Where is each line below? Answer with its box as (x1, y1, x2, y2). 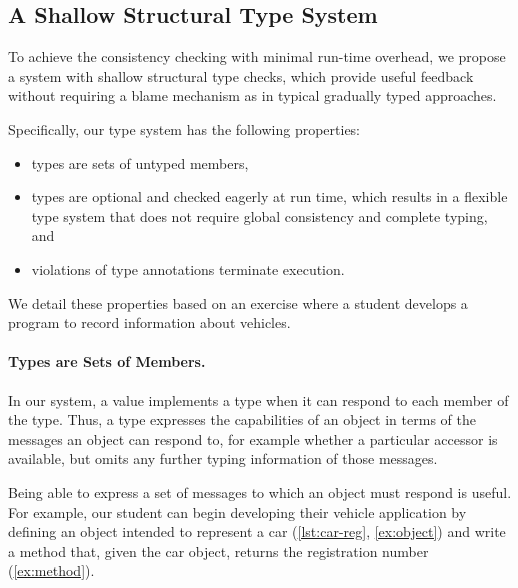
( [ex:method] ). (8, 560, 95, 581)
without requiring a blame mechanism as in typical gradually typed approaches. (8, 85, 497, 106)
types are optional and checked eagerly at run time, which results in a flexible (31, 186, 508, 207)
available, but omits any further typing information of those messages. (8, 448, 438, 469)
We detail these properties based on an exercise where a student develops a (8, 292, 468, 313)
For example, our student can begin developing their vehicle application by (8, 501, 467, 522)
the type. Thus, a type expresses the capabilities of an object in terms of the (8, 409, 476, 430)
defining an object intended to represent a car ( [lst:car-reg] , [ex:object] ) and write (8, 521, 506, 542)
